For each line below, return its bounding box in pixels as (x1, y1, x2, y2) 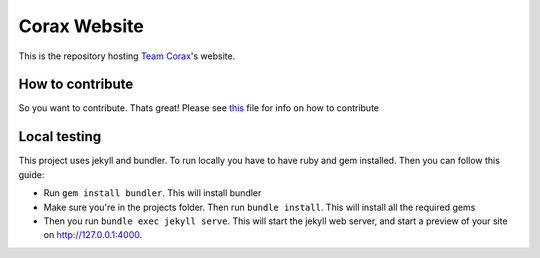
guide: (18, 168, 45, 180)
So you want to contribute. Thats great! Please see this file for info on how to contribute (18, 102, 380, 114)
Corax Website (18, 15, 144, 37)
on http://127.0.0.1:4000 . (43, 229, 143, 241)
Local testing (18, 128, 102, 145)
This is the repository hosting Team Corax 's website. (18, 50, 236, 62)
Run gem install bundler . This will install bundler (43, 187, 262, 199)
